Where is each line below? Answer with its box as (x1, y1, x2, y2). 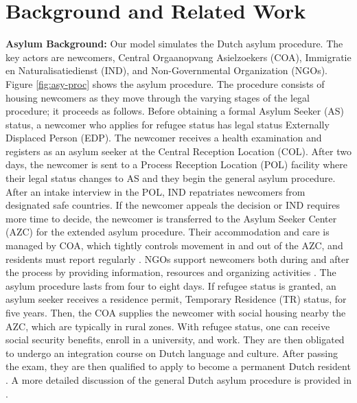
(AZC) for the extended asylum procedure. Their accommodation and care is (5, 224, 330, 239)
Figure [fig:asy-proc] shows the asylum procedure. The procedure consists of (5, 76, 325, 91)
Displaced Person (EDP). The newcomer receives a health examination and (5, 130, 322, 145)
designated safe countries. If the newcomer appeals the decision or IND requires (5, 198, 340, 212)
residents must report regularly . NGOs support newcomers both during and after (5, 251, 349, 266)
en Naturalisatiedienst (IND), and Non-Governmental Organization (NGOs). (5, 63, 327, 78)
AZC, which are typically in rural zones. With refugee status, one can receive (5, 319, 330, 333)
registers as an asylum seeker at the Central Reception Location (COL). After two (5, 143, 352, 158)
